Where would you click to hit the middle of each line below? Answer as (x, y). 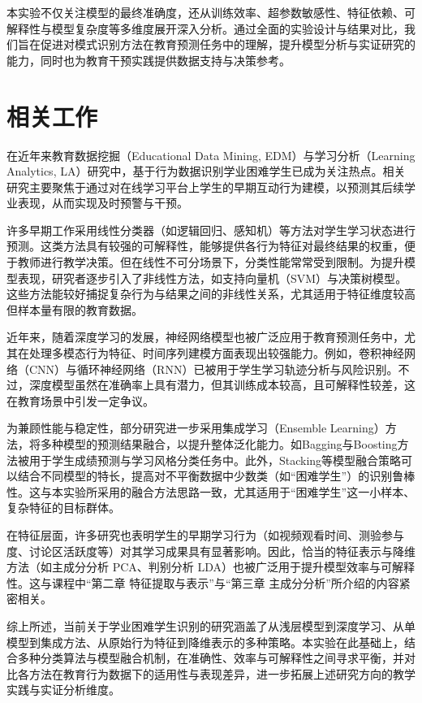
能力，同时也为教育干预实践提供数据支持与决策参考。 (149, 60)
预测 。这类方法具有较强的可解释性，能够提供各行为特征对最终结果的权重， (205, 246)
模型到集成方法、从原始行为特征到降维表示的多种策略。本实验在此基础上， (205, 642)
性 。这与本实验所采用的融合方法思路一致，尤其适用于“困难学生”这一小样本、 (211, 491)
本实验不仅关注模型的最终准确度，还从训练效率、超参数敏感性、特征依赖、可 (211, 12)
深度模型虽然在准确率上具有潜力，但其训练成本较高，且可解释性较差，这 (222, 385)
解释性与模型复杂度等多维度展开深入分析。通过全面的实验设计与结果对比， (205, 28)
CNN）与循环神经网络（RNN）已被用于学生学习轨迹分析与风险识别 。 (213, 369)
